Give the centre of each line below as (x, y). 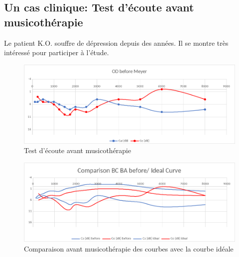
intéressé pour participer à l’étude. (57, 52)
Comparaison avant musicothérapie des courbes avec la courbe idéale (129, 248)
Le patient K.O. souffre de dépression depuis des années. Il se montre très (116, 43)
